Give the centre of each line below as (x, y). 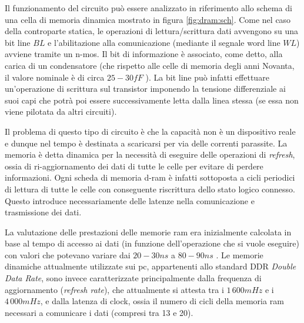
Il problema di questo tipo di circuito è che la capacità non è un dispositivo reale (150, 131)
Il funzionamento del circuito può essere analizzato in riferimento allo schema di (148, 8)
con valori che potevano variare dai (68, 254)
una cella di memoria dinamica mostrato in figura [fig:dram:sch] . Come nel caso (148, 19)
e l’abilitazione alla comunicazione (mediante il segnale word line (164, 42)
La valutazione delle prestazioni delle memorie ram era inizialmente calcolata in (148, 232)
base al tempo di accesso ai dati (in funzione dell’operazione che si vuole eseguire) (152, 243)
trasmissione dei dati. (43, 212)
